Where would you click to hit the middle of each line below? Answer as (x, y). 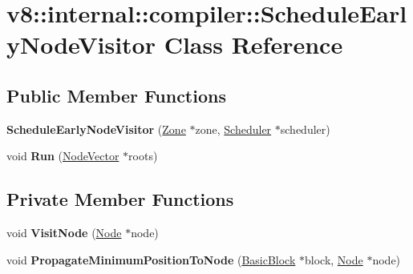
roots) (143, 156)
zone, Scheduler (233, 129)
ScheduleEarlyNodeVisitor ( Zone (96, 129)
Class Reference (253, 44)
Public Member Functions (116, 95)
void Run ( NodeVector (63, 156)
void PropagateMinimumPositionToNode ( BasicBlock (151, 259)
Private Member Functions (120, 199)
